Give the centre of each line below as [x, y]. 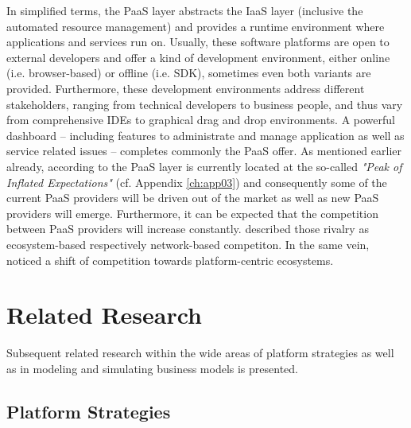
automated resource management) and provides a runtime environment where [196, 26]
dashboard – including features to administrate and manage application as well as [205, 135]
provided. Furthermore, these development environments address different [186, 88]
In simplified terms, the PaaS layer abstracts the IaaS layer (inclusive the [185, 10]
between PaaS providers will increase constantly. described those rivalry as [188, 229]
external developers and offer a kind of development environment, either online [198, 57]
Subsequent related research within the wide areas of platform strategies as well [200, 353]
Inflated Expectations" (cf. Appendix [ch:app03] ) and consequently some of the [197, 182]
